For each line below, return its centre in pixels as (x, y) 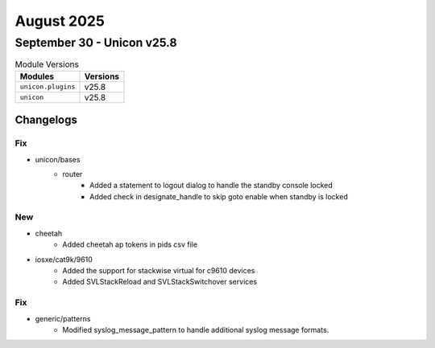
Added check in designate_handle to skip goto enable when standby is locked (219, 196)
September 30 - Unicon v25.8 (96, 43)
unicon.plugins (48, 87)
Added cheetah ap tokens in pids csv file (130, 244)
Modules (37, 76)
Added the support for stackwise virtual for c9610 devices (159, 271)
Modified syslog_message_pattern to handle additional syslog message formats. (196, 330)
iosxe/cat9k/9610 (64, 259)
